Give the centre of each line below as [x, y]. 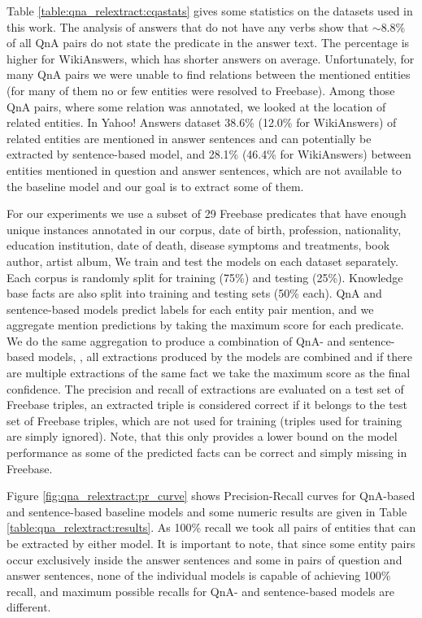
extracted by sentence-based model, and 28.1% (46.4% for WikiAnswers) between [209, 154]
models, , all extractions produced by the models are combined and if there [225, 357]
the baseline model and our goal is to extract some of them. [155, 186]
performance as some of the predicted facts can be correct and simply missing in [207, 453]
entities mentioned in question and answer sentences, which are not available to [204, 170]
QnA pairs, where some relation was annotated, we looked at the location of [196, 106]
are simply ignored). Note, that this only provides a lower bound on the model [202, 436]
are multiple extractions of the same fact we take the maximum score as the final [209, 373]
